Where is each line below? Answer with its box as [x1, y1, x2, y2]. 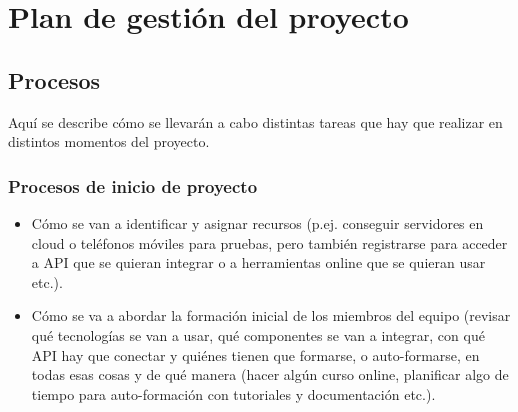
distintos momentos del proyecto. [8, 131, 210, 152]
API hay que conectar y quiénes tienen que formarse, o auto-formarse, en [31, 344, 480, 365]
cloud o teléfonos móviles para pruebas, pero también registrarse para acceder [31, 232, 508, 253]
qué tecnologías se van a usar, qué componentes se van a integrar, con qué [31, 324, 485, 345]
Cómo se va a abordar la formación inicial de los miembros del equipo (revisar [31, 305, 511, 326]
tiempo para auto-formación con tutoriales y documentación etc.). [31, 383, 436, 404]
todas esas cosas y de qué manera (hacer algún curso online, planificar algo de [31, 364, 509, 385]
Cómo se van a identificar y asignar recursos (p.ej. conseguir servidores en [31, 212, 484, 233]
